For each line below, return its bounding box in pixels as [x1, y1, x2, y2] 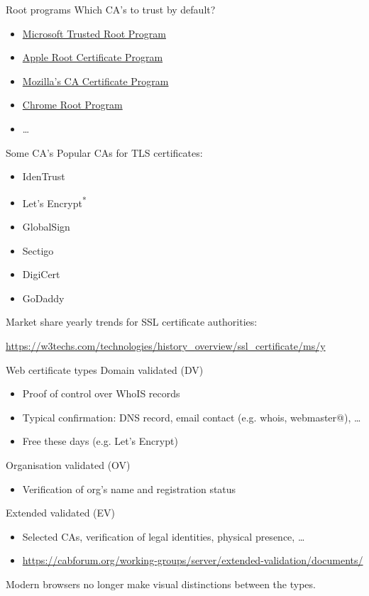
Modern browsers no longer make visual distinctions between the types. [6, 576, 316, 591]
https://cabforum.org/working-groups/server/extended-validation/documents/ [22, 553, 363, 568]
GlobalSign [22, 219, 70, 233]
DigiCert [22, 267, 60, 282]
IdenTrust [22, 169, 65, 184]
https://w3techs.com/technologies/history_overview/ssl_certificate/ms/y [6, 338, 326, 353]
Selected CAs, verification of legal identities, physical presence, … [22, 529, 305, 543]
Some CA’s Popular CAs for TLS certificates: [6, 145, 203, 160]
